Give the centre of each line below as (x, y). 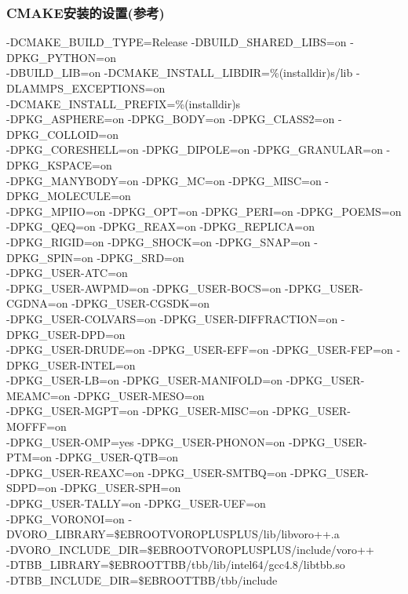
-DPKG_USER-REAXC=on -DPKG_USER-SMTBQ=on (147, 472)
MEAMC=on (38, 395)
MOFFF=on (36, 426)
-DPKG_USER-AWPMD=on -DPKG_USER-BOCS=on (144, 288)
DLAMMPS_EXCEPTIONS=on (86, 88)
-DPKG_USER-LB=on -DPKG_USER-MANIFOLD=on (144, 380)
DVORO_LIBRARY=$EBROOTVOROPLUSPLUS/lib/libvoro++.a (173, 534)
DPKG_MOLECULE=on (69, 196)
